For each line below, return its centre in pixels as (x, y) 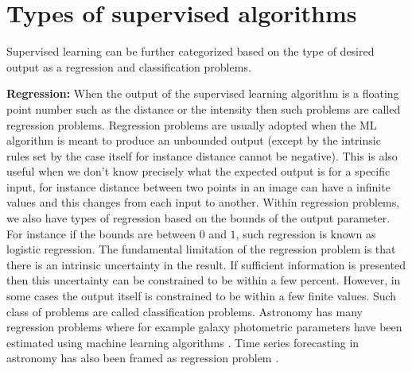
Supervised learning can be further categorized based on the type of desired (190, 51)
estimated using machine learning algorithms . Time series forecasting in (183, 342)
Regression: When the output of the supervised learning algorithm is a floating (203, 93)
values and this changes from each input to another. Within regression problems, (203, 202)
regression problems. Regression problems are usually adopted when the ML (192, 124)
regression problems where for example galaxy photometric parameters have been (204, 327)
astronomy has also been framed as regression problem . (143, 358)
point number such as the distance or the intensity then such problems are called (204, 108)
